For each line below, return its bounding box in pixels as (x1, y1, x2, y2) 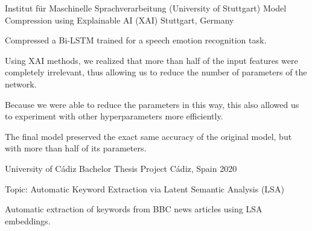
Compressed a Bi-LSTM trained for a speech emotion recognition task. (5, 34, 267, 46)
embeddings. (5, 214, 51, 227)
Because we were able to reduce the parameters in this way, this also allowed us (5, 98, 299, 110)
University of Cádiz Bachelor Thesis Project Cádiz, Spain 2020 (5, 162, 237, 174)
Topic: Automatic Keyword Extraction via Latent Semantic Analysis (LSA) (5, 182, 284, 195)
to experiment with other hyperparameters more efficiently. (5, 110, 223, 122)
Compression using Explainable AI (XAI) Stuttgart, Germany (5, 13, 234, 26)
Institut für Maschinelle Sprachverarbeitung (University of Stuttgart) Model (5, 2, 287, 14)
